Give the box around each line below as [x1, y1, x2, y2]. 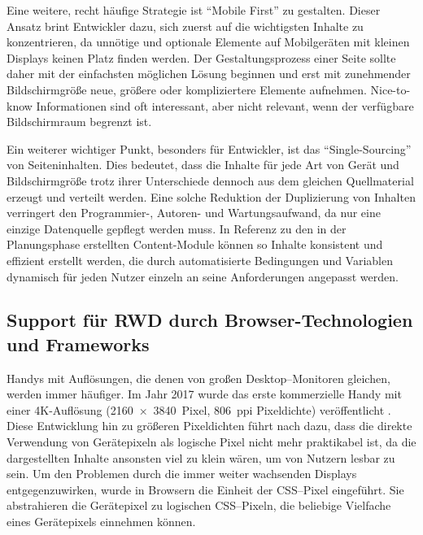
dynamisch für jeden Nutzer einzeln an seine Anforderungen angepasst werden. [7, 267, 399, 285]
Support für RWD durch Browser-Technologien [7, 307, 413, 333]
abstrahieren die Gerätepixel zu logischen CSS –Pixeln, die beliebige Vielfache [7, 497, 391, 514]
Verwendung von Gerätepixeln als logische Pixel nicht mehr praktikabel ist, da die [7, 433, 416, 450]
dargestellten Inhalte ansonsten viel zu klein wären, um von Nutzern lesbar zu [7, 449, 395, 466]
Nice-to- [370, 80, 411, 98]
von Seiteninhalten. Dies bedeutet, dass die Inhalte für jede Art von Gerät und [7, 156, 399, 173]
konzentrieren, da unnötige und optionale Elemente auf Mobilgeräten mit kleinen [7, 33, 410, 50]
